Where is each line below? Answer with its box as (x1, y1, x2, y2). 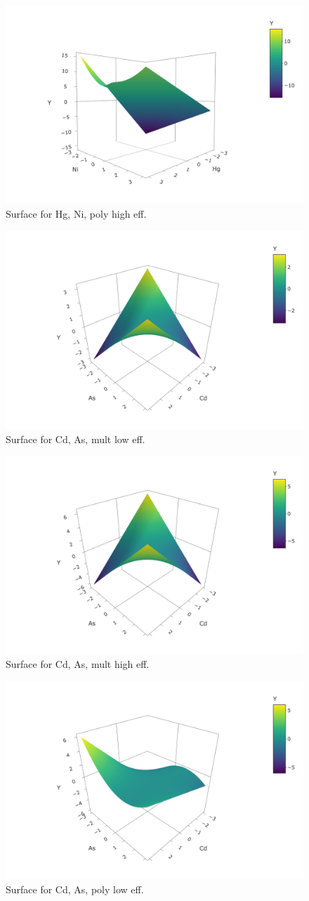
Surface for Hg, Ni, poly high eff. (6, 206, 147, 221)
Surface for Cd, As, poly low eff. (6, 881, 144, 896)
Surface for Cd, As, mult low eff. (6, 431, 145, 446)
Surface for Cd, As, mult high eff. (6, 657, 150, 671)
